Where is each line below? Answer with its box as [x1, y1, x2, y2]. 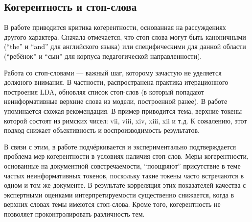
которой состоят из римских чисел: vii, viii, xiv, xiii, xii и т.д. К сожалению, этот [4, 115, 247, 125]
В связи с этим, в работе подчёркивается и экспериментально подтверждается [4, 141, 236, 151]
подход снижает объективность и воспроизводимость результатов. [4, 125, 200, 135]
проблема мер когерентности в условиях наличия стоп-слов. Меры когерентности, [4, 151, 249, 161]
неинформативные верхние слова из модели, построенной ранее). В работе [4, 96, 228, 106]
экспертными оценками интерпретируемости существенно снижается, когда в [4, 189, 234, 199]
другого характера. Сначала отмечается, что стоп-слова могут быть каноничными [4, 31, 246, 42]
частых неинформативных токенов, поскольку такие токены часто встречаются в [4, 170, 244, 180]
